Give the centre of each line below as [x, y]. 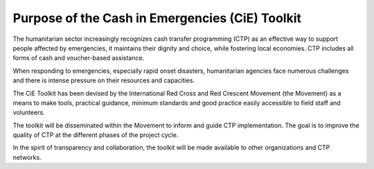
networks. [27, 157]
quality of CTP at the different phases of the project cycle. [96, 135]
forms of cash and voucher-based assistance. [79, 58]
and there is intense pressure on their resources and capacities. [104, 80]
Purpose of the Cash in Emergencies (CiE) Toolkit [157, 18]
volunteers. [29, 113]
